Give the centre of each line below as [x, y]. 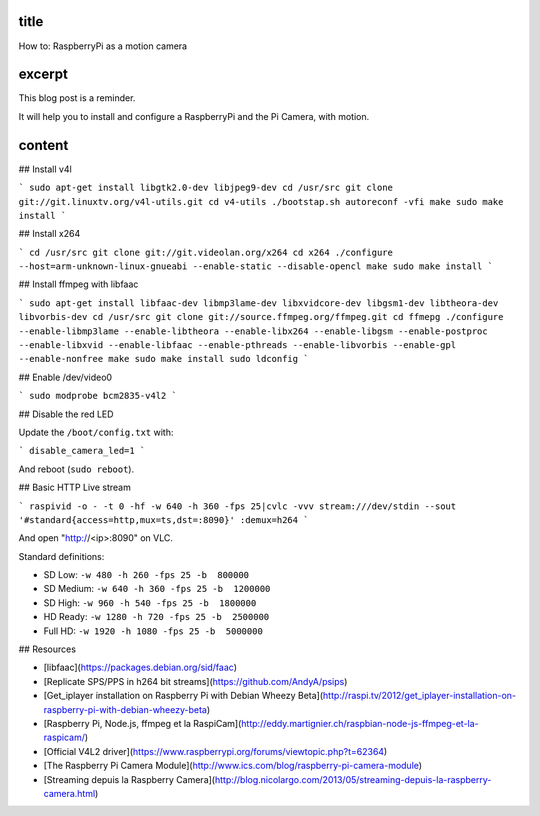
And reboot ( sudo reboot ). [76, 469]
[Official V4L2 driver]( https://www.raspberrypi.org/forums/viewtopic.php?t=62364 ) [215, 751]
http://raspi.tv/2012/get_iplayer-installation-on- [419, 696]
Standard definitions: [61, 556]
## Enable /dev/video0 [65, 377]
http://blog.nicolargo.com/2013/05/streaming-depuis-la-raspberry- [353, 779]
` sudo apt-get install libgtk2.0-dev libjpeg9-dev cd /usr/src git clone [206, 188]
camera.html [69, 793]
